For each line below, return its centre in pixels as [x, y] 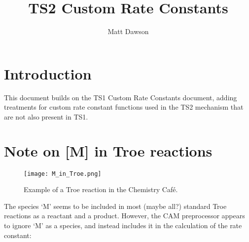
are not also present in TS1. [46, 116]
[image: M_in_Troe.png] [63, 174]
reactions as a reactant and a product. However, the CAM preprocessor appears [124, 216]
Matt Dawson [128, 31]
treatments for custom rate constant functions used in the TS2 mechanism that [124, 107]
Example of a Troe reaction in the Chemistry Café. [101, 189]
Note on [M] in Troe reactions [108, 150]
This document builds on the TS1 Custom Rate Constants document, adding [121, 97]
